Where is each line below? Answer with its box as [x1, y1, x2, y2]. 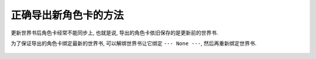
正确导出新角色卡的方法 [11, 9, 124, 22]
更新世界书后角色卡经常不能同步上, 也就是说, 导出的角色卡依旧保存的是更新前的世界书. [11, 29, 218, 36]
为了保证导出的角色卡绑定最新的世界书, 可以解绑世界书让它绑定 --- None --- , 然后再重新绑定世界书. [11, 40, 257, 47]
